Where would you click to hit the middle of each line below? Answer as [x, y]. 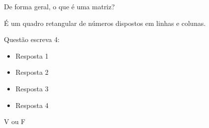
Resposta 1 [32, 55]
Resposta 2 [32, 72]
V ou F [15, 121]
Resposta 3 [32, 88]
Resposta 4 [32, 105]
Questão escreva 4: [32, 39]
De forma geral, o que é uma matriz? [59, 6]
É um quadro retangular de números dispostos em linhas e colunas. [105, 23]
